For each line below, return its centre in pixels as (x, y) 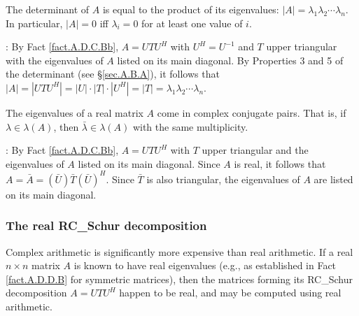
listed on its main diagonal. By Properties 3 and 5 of (230, 60)
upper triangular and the (255, 150)
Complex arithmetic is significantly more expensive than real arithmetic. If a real (179, 251)
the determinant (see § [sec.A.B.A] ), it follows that (113, 74)
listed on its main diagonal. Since (149, 163)
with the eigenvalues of (55, 60)
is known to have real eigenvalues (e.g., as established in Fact (205, 265)
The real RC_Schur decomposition (106, 225)
